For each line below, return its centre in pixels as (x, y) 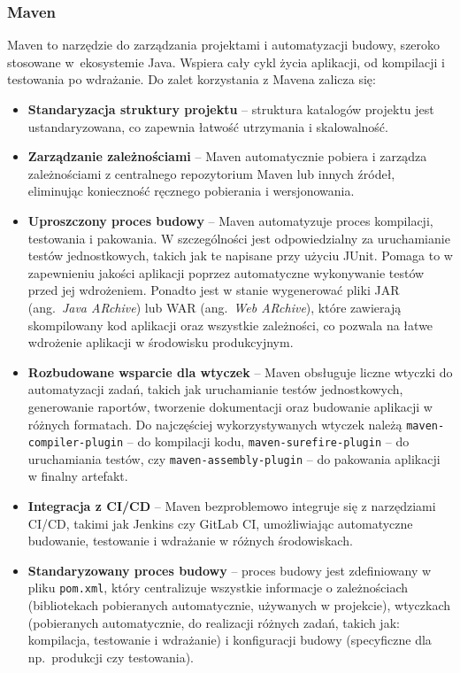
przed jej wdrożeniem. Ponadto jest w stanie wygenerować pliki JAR (214, 290)
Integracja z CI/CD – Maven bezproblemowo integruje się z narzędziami (232, 506)
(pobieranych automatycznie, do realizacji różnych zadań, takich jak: (214, 622)
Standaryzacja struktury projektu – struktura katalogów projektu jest (231, 109)
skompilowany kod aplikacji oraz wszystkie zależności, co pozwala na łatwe (230, 325)
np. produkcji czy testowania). (111, 657)
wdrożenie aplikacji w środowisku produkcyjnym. (161, 342)
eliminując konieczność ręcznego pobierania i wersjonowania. (191, 191)
